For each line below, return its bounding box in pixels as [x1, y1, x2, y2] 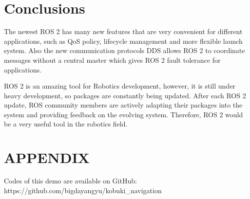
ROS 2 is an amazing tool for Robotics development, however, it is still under [4, 81, 235, 91]
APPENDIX [4, 147, 90, 167]
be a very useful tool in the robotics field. [4, 119, 128, 129]
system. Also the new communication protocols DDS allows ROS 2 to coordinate [4, 45, 245, 55]
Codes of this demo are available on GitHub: [4, 176, 137, 186]
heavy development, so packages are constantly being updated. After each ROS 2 [4, 90, 246, 100]
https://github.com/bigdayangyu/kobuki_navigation [4, 185, 162, 195]
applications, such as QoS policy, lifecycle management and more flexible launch [4, 36, 243, 46]
